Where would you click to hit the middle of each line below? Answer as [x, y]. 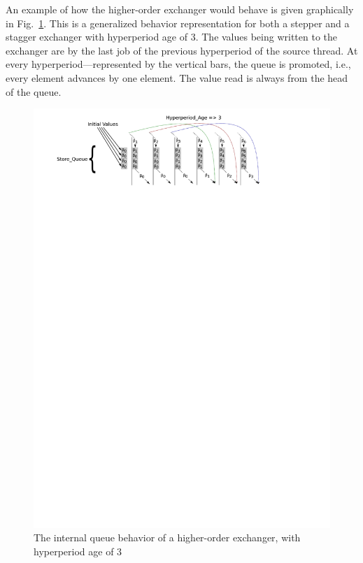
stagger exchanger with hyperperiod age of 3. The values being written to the [172, 37]
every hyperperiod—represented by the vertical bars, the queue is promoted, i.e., [178, 64]
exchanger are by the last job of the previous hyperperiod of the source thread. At [182, 50]
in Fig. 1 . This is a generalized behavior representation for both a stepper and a [178, 23]
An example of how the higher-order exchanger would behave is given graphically [180, 9]
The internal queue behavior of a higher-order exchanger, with [167, 537]
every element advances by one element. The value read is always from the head [177, 77]
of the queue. [34, 91]
